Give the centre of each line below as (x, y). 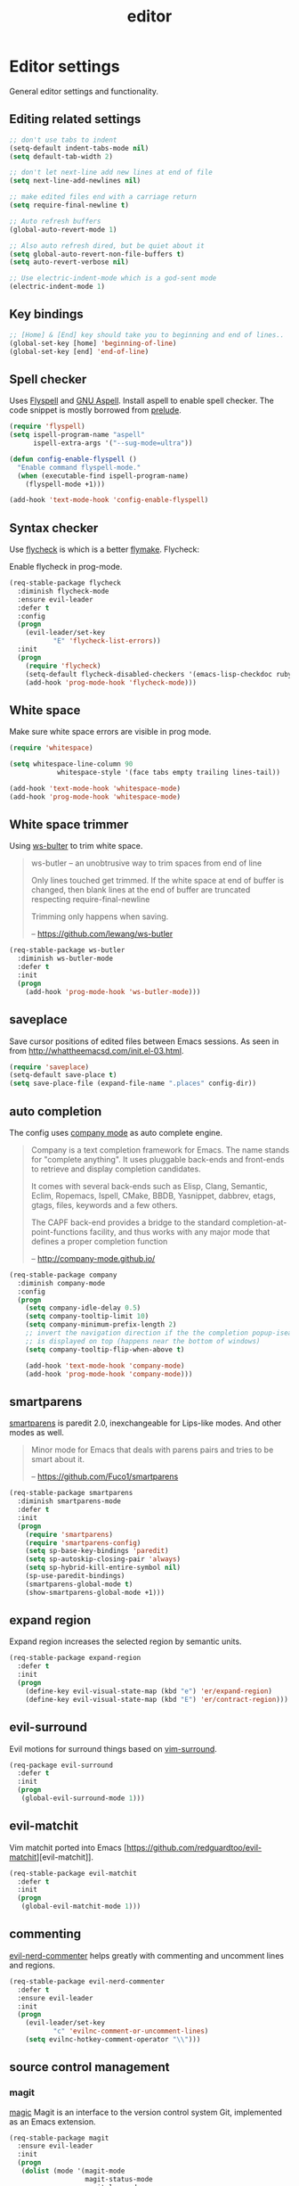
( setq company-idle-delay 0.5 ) (83, 1308)
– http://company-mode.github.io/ (93, 1258)
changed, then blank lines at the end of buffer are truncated (141, 890)
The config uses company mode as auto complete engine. (116, 1132)
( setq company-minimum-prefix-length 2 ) (101, 1325)
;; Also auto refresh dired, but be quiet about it (107, 246)
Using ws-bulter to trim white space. (76, 846)
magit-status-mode (119, 2179)
